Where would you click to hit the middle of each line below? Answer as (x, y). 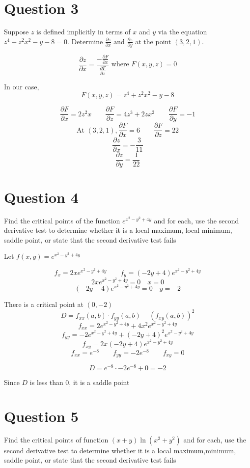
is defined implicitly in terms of (83, 32)
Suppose (16, 32)
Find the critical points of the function (62, 220)
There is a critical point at (44, 304)
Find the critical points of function (56, 439)
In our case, (22, 86)
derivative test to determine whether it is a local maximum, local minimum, (118, 230)
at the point (153, 41)
